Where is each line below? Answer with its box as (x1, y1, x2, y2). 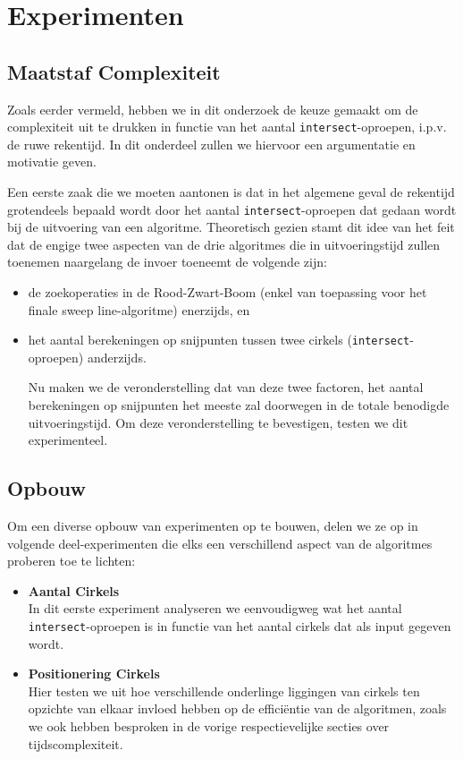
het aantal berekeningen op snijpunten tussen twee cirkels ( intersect (28, 330, 410, 349)
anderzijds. (87, 347, 147, 366)
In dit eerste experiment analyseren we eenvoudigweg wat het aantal (28, 599, 402, 618)
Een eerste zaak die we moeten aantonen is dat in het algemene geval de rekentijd (7, 183, 455, 201)
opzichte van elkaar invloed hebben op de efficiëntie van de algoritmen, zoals (28, 699, 447, 718)
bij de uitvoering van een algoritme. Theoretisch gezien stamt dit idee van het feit (7, 217, 455, 236)
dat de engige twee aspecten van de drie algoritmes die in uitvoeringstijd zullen (7, 235, 441, 253)
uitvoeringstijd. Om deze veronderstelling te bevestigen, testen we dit (28, 413, 408, 431)
